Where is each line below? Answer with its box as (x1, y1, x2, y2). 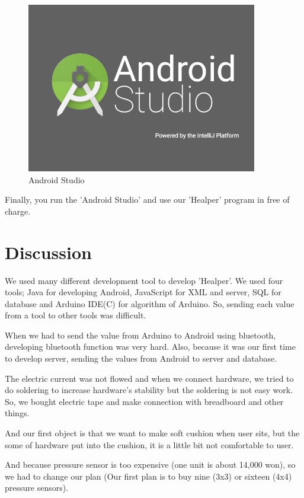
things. (5, 407, 30, 419)
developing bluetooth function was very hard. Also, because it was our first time (5, 340, 296, 353)
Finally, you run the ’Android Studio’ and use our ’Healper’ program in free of (5, 193, 290, 206)
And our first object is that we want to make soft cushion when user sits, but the (5, 427, 300, 439)
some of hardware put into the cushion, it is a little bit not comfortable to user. (5, 438, 294, 451)
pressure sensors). (5, 481, 69, 494)
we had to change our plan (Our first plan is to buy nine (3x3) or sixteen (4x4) (5, 470, 292, 482)
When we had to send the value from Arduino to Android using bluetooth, (5, 328, 276, 341)
